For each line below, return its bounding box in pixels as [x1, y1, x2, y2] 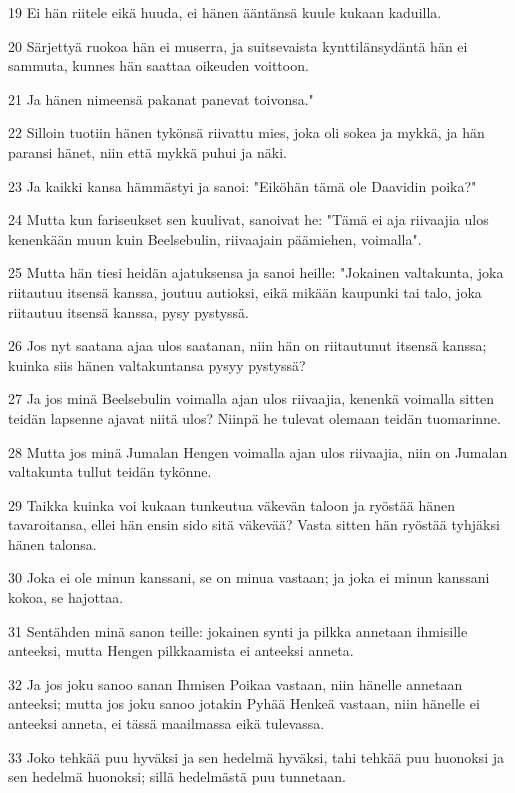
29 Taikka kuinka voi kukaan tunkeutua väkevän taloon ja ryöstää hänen [8, 494, 456, 515]
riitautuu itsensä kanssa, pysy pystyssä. [8, 301, 249, 322]
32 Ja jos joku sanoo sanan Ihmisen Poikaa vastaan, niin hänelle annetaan [8, 673, 463, 694]
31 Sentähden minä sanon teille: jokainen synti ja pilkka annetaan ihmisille [8, 620, 468, 641]
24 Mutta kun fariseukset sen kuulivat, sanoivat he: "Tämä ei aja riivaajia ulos [8, 209, 489, 230]
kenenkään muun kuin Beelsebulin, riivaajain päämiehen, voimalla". [8, 228, 422, 249]
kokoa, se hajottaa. [8, 587, 124, 608]
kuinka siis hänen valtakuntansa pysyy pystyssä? [8, 354, 306, 375]
